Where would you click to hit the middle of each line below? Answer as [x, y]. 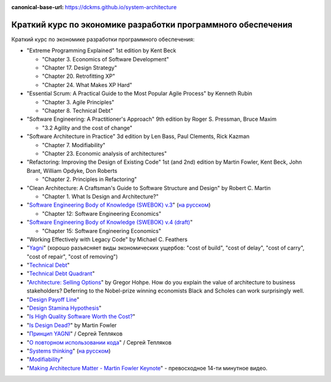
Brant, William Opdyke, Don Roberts [72, 170]
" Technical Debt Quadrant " [61, 273]
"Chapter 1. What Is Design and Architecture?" [100, 196]
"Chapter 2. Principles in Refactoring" [89, 179]
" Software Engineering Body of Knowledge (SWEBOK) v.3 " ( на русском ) [119, 205]
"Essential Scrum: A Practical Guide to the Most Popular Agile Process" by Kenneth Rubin [139, 94]
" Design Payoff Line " [53, 299]
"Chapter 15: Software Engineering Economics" [102, 231]
